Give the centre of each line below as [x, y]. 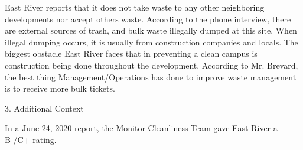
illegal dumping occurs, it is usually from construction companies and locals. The [151, 42]
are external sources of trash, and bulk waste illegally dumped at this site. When [151, 30]
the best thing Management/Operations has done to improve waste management [151, 76]
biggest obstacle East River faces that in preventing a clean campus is [131, 53]
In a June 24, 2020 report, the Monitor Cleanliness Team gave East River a [141, 128]
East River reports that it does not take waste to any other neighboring [135, 7]
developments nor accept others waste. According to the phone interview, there [148, 19]
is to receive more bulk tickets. [60, 88]
